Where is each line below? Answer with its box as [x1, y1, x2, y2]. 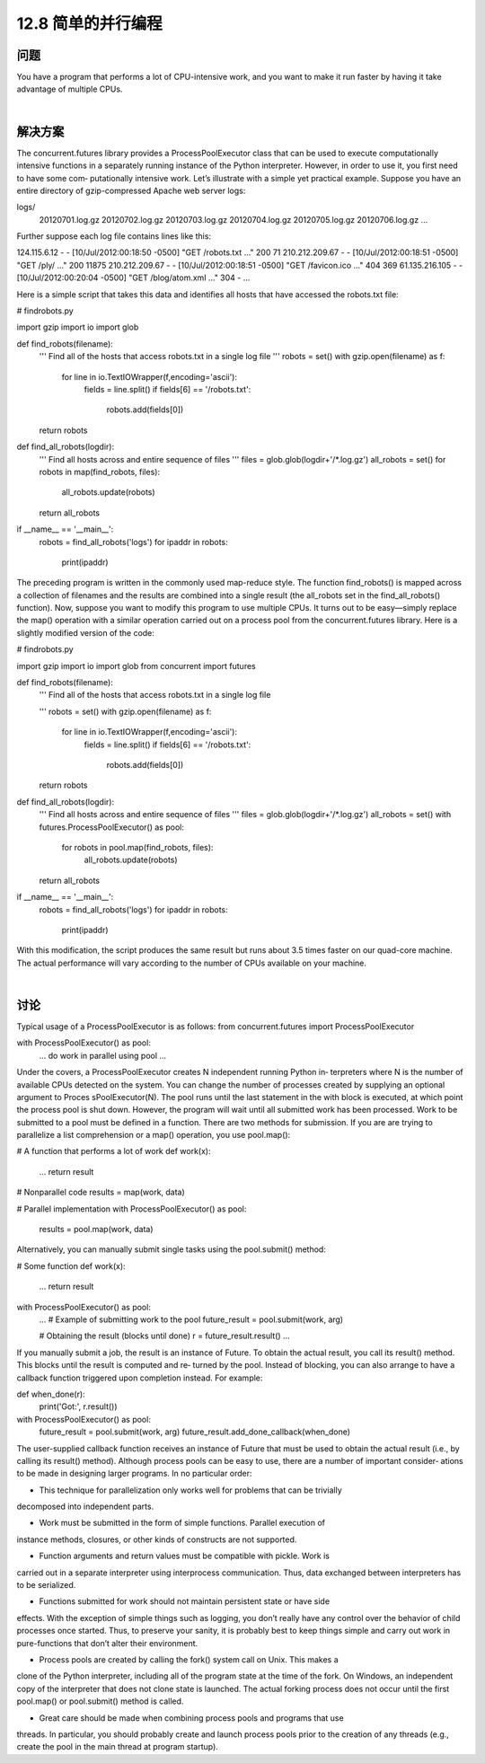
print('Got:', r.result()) [39, 1401, 118, 1412]
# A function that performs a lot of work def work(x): [16, 1146, 211, 1157]
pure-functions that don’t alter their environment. [16, 1637, 198, 1648]
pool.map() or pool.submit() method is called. [16, 1696, 184, 1706]
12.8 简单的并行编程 [16, 13, 163, 33]
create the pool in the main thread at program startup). [16, 1741, 219, 1752]
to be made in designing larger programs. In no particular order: [16, 1468, 252, 1479]
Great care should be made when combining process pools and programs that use [39, 1712, 345, 1723]
